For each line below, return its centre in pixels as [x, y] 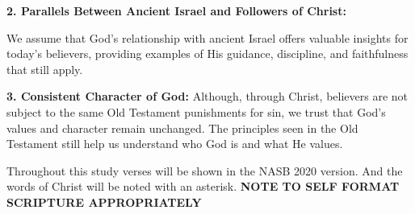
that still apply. [45, 69]
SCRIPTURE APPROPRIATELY [104, 202]
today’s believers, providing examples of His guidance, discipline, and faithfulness [207, 53]
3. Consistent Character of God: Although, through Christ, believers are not [207, 96]
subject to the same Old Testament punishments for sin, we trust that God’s [196, 111]
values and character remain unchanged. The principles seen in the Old [182, 128]
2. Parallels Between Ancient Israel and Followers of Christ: [176, 10]
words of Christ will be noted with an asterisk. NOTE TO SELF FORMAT [203, 186]
